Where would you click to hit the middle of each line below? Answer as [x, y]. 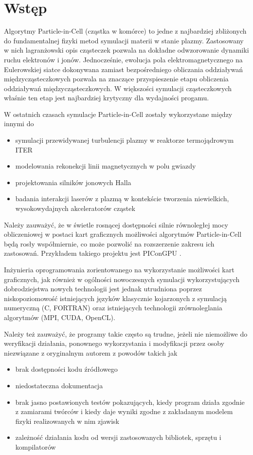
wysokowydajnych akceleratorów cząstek [75, 208]
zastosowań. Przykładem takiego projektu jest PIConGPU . [93, 253]
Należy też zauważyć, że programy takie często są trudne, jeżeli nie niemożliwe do [126, 333]
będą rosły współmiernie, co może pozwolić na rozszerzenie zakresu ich [109, 243]
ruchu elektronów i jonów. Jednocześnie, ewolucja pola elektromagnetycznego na [123, 59]
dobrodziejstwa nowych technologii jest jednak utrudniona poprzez [103, 289]
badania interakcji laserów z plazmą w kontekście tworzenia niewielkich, [122, 199]
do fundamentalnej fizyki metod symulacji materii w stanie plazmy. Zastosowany [124, 40]
